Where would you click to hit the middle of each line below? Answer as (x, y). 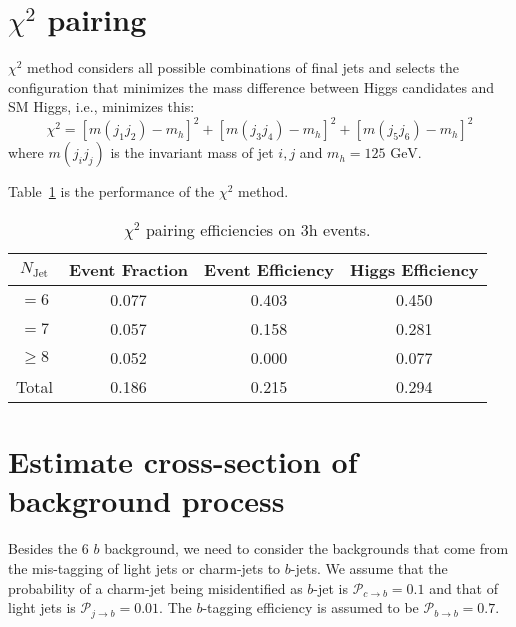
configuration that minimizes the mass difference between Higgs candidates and (251, 86)
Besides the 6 (48, 548)
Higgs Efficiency (414, 269)
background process (146, 500)
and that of (463, 587)
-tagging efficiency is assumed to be (310, 607)
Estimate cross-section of (183, 461)
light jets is (42, 607)
